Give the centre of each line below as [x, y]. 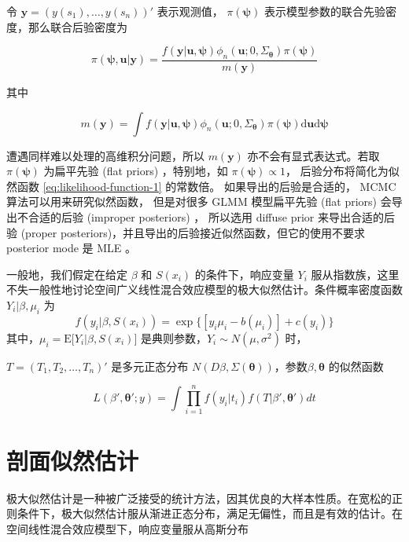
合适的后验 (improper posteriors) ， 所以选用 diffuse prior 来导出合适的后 [211, 216]
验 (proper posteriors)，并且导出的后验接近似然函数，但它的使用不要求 [186, 232]
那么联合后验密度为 [77, 26]
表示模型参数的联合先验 [324, 11]
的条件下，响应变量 [244, 274]
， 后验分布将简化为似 [342, 171]
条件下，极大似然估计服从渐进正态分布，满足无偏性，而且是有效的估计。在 [210, 513]
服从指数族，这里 [355, 274]
